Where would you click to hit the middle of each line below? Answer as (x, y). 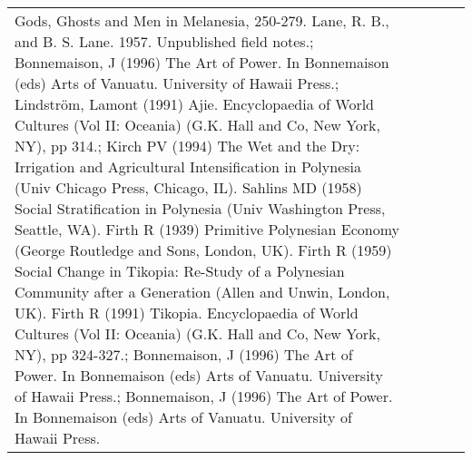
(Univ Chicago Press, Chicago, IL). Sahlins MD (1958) (188, 187)
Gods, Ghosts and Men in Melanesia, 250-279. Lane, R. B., (202, 20)
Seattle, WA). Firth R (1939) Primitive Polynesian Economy (207, 229)
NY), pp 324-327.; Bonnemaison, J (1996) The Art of (184, 354)
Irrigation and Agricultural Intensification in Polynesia (188, 166)
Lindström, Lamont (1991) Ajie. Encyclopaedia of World (195, 104)
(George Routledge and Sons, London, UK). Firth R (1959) (203, 250)
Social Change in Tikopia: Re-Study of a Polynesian (180, 271)
